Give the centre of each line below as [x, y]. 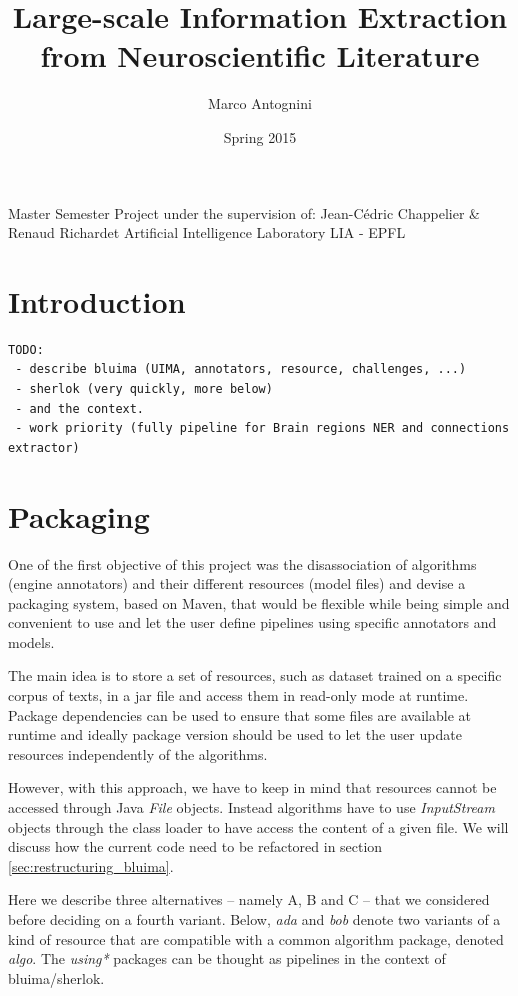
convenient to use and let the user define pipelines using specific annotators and [252, 622]
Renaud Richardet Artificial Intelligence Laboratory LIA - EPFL [207, 232]
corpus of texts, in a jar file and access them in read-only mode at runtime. [238, 695]
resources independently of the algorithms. [138, 753]
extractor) [44, 447]
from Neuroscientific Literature [260, 55]
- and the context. [80, 408]
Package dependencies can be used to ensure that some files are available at [239, 714]
